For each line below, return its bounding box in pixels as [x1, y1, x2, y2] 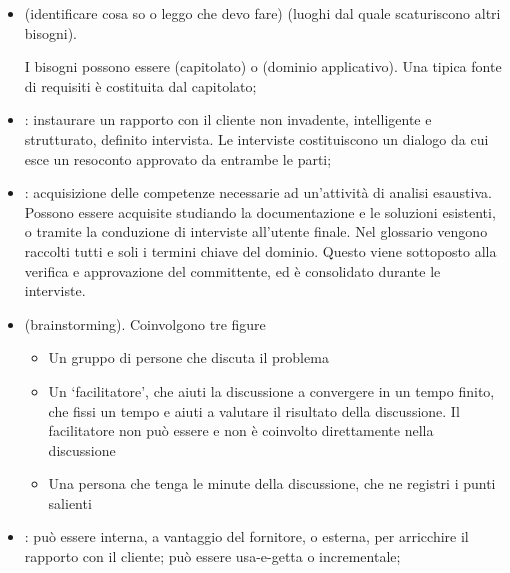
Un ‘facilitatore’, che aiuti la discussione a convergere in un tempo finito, [48, 380, 495, 401]
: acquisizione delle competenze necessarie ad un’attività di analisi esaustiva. [24, 182, 492, 203]
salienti [48, 492, 92, 513]
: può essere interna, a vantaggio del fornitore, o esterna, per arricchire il [24, 526, 469, 547]
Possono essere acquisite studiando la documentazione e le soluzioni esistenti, [24, 201, 496, 222]
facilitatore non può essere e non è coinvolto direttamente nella [48, 420, 434, 441]
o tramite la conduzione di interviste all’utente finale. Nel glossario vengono [24, 221, 488, 242]
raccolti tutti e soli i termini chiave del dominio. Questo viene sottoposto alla [24, 240, 497, 261]
